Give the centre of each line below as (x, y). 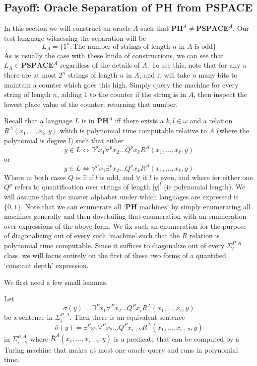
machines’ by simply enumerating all (195, 206)
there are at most (30, 75)
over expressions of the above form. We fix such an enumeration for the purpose (125, 226)
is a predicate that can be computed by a (177, 338)
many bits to (218, 75)
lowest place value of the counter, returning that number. (91, 104)
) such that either (97, 140)
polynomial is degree (35, 140)
